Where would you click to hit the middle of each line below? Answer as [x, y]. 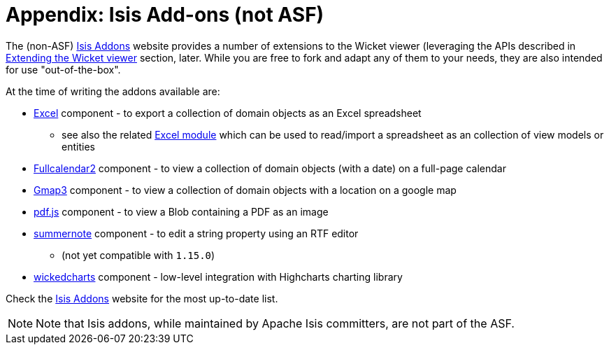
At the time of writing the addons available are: [113, 91]
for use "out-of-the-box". [63, 69]
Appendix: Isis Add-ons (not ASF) [165, 15]
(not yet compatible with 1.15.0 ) [138, 255]
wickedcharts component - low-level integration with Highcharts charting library [218, 276]
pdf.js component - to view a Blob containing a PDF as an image [181, 211]
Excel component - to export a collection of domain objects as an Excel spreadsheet [228, 113]
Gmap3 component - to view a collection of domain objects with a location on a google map [245, 190]
